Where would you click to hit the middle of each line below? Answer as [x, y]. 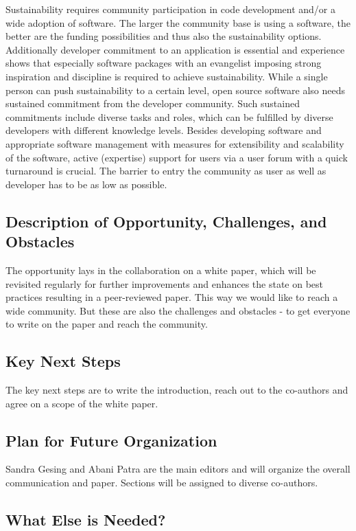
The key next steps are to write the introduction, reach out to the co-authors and [177, 390]
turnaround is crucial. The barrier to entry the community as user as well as [166, 171]
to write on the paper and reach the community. [107, 324]
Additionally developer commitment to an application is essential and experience [175, 49]
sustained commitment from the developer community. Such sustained [153, 103]
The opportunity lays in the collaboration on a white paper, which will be [161, 270]
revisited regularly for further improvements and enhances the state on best [165, 283]
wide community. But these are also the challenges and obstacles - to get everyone [178, 310]
